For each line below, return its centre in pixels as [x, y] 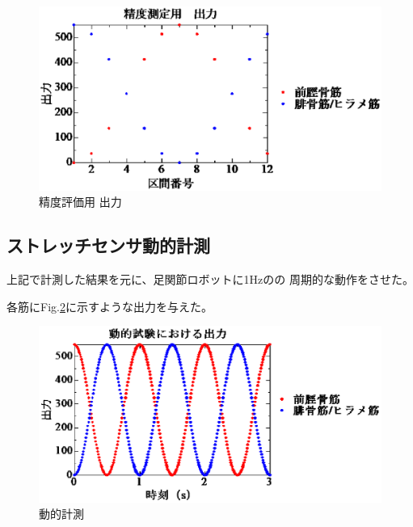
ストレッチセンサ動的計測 [108, 245]
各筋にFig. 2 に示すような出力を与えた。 [110, 306]
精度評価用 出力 [80, 202]
